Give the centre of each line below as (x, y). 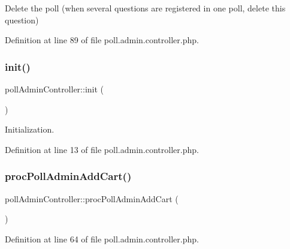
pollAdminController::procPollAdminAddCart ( (92, 198)
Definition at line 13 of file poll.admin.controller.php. (102, 149)
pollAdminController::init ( (55, 89)
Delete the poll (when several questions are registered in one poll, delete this (145, 8)
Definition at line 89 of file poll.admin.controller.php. (102, 40)
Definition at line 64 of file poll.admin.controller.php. (102, 238)
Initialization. (30, 129)
